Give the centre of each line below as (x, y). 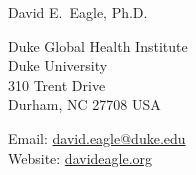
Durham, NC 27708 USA (84, 104)
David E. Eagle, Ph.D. (78, 12)
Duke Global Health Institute (98, 45)
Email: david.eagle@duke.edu (97, 137)
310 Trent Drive (57, 84)
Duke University (58, 65)
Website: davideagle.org (80, 157)
